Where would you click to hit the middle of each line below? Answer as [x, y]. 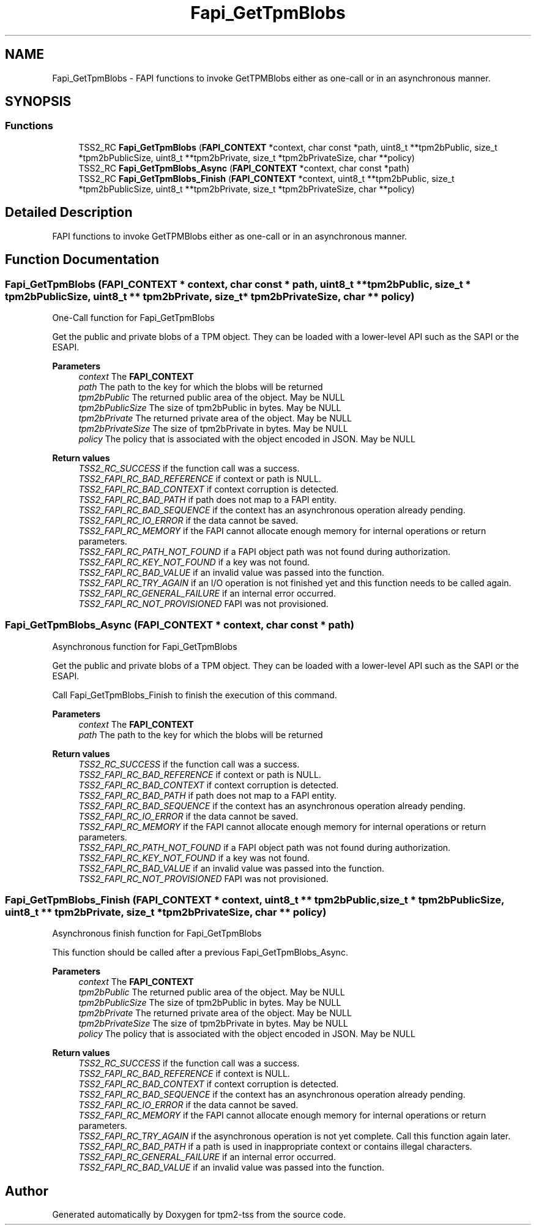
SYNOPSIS [38, 102]
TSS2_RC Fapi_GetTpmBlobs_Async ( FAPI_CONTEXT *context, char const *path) [244, 168]
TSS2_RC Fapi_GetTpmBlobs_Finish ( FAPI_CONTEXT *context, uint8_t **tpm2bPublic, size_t [266, 178]
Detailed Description [69, 213]
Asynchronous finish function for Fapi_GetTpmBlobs [157, 934]
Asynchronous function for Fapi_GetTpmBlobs [145, 646]
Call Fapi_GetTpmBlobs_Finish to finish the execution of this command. [195, 695]
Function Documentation [82, 260]
